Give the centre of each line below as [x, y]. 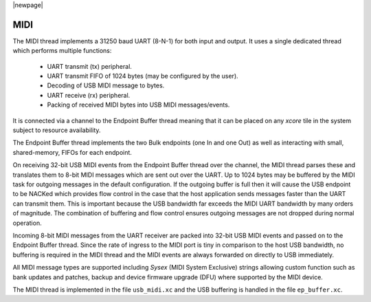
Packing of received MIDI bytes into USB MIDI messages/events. [138, 105]
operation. [27, 223]
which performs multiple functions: [62, 51]
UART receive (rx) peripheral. [89, 95]
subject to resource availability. [57, 130]
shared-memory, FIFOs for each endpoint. [72, 152]
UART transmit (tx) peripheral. [89, 66]
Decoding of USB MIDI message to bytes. [106, 85]
